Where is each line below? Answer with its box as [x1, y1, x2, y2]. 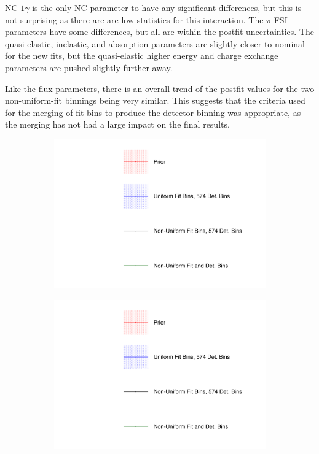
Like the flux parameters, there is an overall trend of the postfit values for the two [5, 82, 315, 94]
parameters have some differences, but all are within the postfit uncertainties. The [5, 25, 314, 38]
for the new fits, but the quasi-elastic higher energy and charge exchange [5, 49, 278, 62]
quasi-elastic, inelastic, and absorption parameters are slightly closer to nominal [5, 37, 305, 50]
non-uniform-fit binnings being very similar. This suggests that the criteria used [5, 94, 305, 107]
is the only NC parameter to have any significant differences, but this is [32, 1, 302, 13]
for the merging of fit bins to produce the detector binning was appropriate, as [5, 106, 301, 118]
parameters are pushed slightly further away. [5, 61, 173, 74]
